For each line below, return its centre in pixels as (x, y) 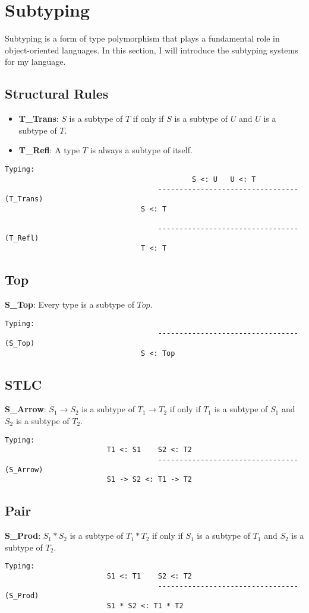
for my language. (35, 61)
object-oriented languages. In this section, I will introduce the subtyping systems (152, 50)
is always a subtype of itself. (141, 150)
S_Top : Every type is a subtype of (70, 304)
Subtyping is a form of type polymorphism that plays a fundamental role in (142, 38)
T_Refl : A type (49, 150)
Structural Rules (57, 94)
